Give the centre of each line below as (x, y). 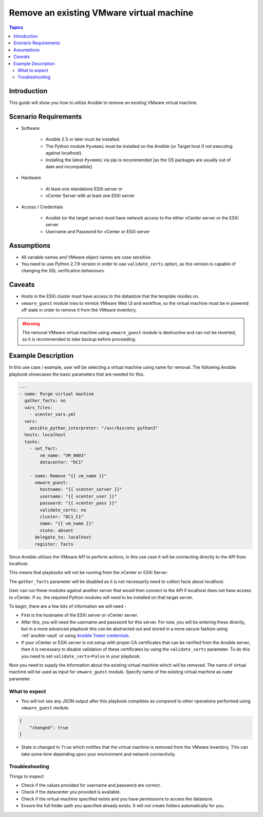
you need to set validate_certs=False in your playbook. (81, 656)
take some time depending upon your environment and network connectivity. (99, 754)
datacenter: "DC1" (62, 462)
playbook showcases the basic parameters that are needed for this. (77, 374)
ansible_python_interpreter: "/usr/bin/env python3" (94, 428)
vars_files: (39, 408)
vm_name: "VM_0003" (63, 455)
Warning (31, 323)
